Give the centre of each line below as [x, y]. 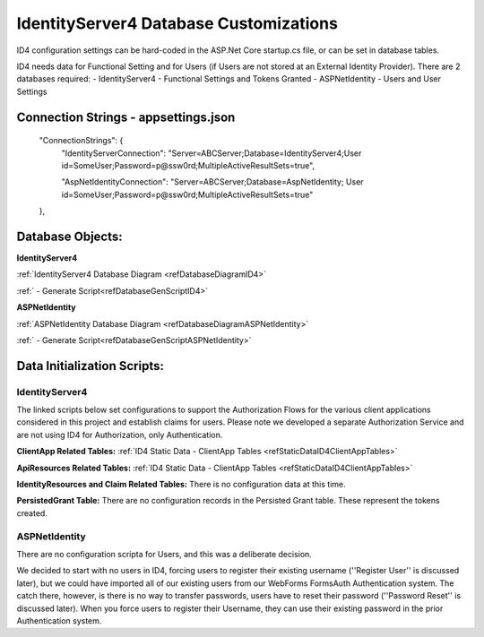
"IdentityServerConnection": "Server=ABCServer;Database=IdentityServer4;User [212, 153]
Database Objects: [69, 236]
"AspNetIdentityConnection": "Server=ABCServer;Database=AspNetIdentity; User [212, 182]
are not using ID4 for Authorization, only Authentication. [120, 435]
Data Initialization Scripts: [91, 366]
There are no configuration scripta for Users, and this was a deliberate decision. [164, 554]
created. [32, 513]
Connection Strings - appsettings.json [126, 117]
